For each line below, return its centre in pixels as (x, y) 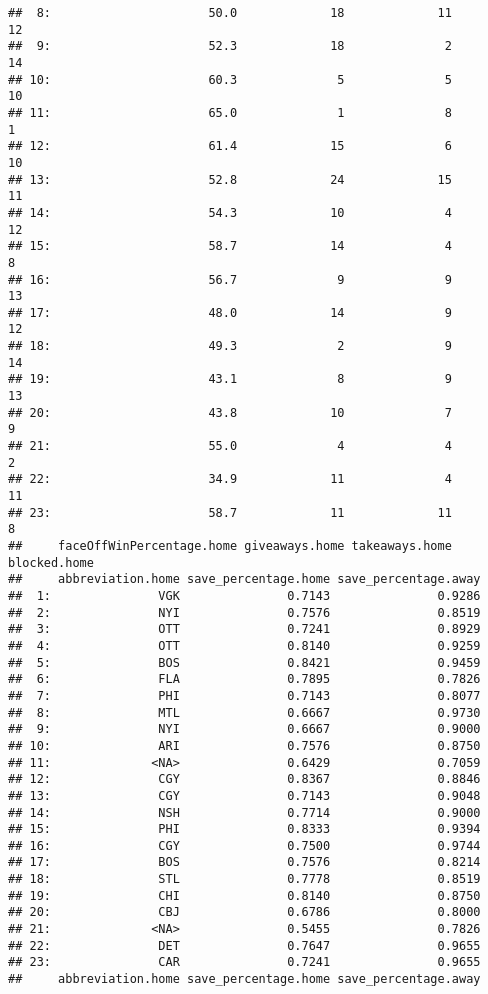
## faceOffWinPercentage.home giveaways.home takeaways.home (230, 546)
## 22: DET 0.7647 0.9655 (244, 945)
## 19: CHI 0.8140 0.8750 (244, 895)
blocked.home (51, 562)
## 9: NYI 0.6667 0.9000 (244, 729)
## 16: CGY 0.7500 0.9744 (244, 845)
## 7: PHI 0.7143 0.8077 (244, 695)
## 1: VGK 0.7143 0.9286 (244, 595)
